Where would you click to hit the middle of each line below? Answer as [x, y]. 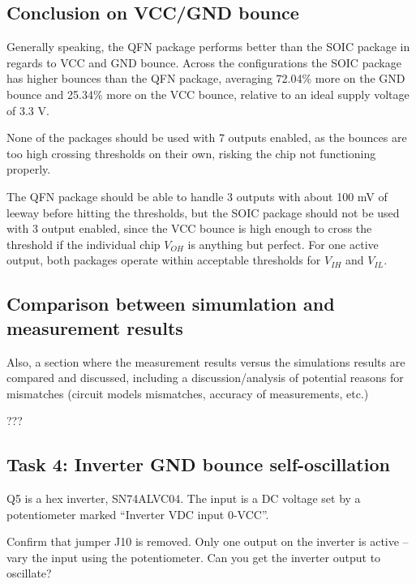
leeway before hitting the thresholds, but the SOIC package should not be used [203, 212]
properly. [29, 169]
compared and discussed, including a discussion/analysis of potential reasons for [205, 378]
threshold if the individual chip [84, 244]
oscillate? [29, 573]
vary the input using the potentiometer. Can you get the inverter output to [194, 557]
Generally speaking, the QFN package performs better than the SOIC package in [208, 47]
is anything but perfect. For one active [283, 244]
